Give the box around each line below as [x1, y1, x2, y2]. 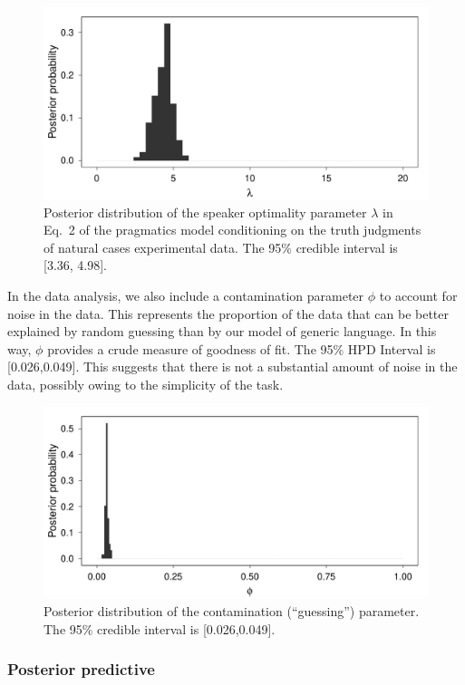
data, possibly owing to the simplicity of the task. [7, 374, 284, 393]
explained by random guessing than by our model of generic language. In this [7, 322, 437, 341]
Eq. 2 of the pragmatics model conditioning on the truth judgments [44, 220, 421, 239]
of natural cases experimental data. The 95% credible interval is [44, 237, 398, 256]
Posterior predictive [7, 658, 155, 680]
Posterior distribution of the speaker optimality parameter [44, 202, 367, 221]
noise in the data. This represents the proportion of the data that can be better [7, 304, 450, 323]
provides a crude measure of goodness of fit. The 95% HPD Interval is [47, 339, 436, 358]
